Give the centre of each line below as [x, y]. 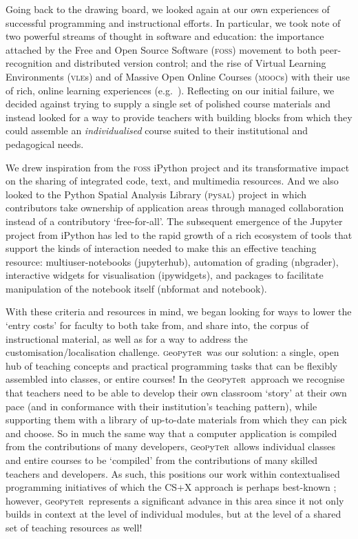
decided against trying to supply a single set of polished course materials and [168, 104]
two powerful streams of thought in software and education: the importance [165, 36]
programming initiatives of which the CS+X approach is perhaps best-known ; [171, 487]
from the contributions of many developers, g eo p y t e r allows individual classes [171, 446]
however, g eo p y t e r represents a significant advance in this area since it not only [175, 500]
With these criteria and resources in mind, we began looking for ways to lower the [179, 311]
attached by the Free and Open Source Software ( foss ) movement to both [161, 49]
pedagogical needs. [45, 144]
